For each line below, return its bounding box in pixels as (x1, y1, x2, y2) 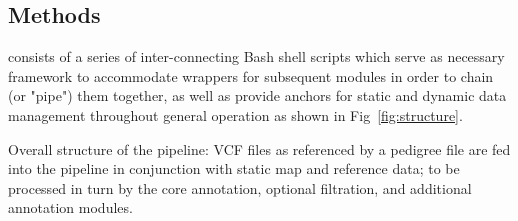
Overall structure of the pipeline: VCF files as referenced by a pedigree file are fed (8, 138, 511, 159)
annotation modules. (8, 197, 133, 218)
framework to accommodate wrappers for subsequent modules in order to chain (8, 65, 494, 86)
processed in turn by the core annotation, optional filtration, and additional (8, 177, 472, 198)
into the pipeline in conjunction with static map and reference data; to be (8, 158, 460, 179)
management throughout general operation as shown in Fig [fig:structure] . (8, 104, 463, 125)
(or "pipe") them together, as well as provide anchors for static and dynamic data (8, 85, 507, 106)
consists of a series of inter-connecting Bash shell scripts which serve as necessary (8, 46, 505, 67)
